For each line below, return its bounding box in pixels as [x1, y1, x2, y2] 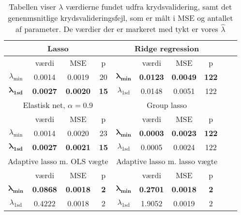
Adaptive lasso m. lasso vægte [116, 155, 218, 167]
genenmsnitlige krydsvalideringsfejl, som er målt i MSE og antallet [8, 12, 233, 23]
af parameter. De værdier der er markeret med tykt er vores [15, 23, 218, 34]
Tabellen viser [9, 1, 56, 12]
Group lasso [147, 99, 187, 110]
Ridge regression [134, 43, 199, 54]
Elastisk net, [23, 99, 65, 110]
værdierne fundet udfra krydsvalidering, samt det [65, 1, 232, 12]
